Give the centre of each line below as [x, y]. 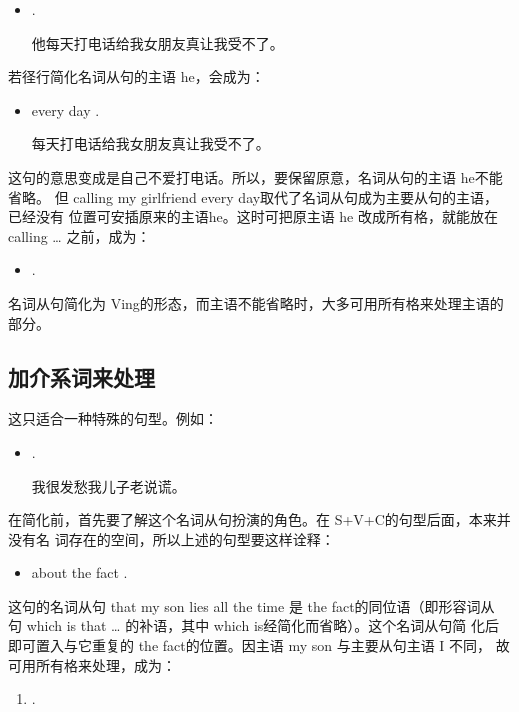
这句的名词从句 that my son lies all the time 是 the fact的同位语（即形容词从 [251, 605]
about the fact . [79, 572]
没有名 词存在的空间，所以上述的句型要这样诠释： [171, 538]
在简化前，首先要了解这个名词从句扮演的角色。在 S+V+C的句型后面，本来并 [259, 519]
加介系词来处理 [81, 376]
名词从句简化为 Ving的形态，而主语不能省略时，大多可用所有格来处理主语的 [256, 302]
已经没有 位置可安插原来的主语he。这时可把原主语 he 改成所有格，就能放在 [253, 216]
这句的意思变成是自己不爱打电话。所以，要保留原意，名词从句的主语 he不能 [255, 176]
